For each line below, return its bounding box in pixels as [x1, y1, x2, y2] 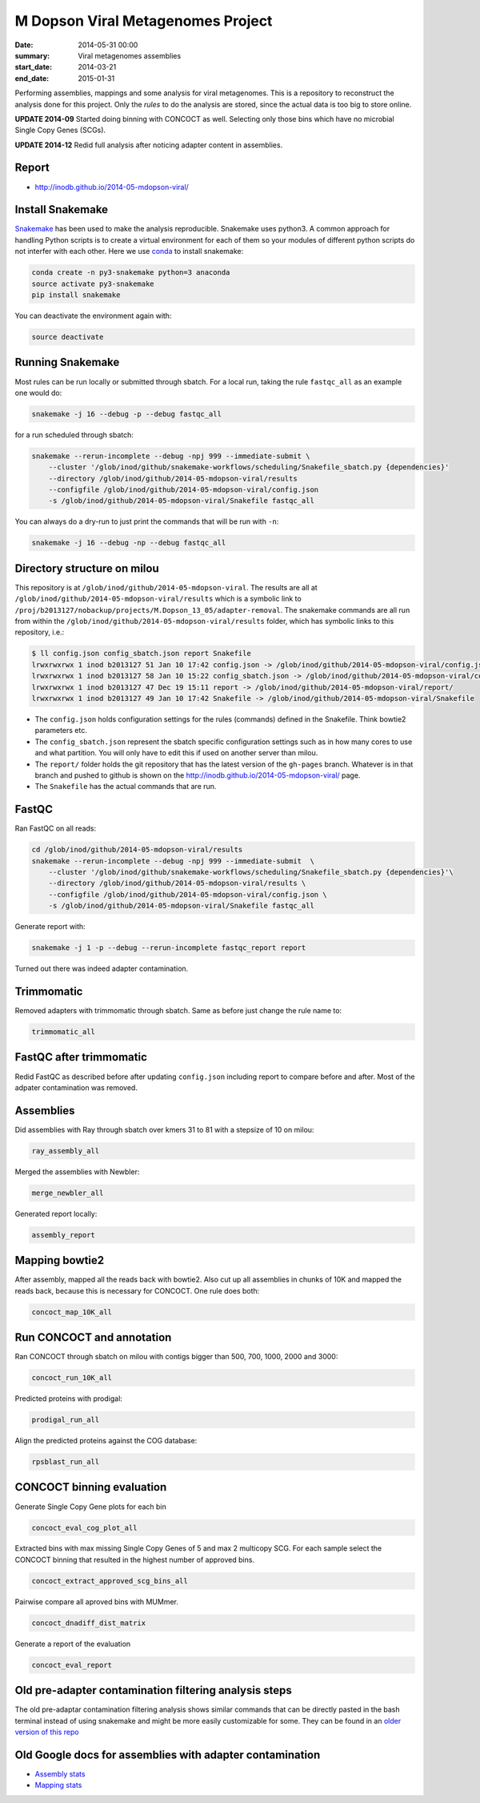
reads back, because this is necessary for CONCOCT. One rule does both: [14, 1286, 260, 1295]
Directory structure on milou [14, 561, 159, 575]
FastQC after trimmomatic [14, 1050, 148, 1064]
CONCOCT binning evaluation [14, 1480, 167, 1494]
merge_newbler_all [31, 1188, 104, 1197]
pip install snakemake [31, 291, 121, 300]
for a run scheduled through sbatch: [14, 429, 134, 440]
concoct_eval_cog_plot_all [31, 1523, 138, 1532]
